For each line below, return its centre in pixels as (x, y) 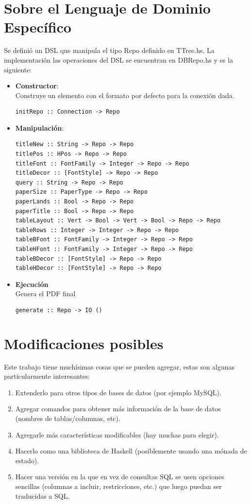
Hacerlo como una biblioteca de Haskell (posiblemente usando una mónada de (131, 451)
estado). (27, 460)
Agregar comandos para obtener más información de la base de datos (118, 409)
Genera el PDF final (45, 294)
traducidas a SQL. (42, 496)
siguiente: (18, 69)
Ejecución (32, 284)
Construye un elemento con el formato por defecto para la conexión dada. (125, 95)
